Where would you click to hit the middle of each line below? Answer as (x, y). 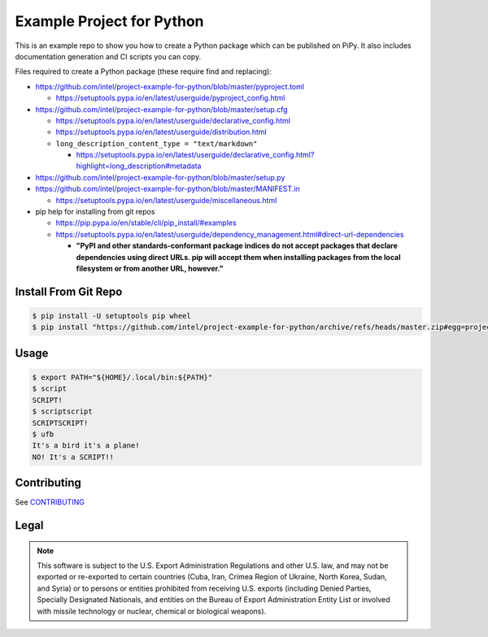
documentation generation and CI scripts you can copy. (108, 56)
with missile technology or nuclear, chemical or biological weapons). (152, 611)
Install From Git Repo (69, 291)
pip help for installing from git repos (95, 212)
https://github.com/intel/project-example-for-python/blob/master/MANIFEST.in (168, 189)
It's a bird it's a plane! (86, 446)
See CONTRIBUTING (50, 502)
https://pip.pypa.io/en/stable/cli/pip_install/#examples (146, 223)
